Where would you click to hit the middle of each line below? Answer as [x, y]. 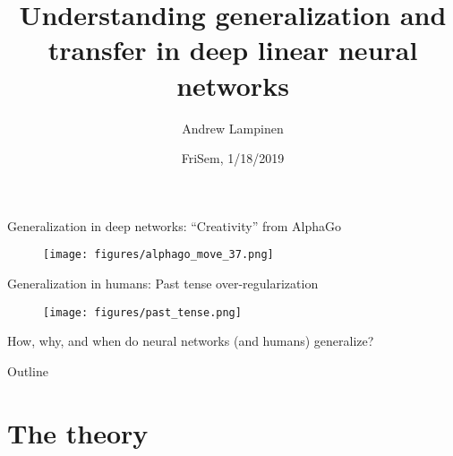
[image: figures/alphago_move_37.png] [158, 255]
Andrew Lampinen [233, 128]
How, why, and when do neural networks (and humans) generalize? [191, 341]
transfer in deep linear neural [233, 50]
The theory [78, 432]
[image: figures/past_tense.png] [142, 312]
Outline [28, 370]
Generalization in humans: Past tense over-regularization [163, 283]
